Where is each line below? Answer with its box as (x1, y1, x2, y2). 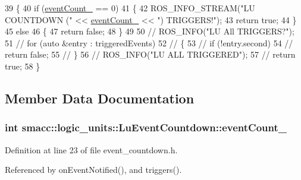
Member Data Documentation (5, 89, 195, 107)
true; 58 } (5, 59, 40, 72)
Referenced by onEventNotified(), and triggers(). (5, 163, 182, 176)
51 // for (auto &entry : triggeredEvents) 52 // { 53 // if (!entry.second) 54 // (5, 36, 293, 49)
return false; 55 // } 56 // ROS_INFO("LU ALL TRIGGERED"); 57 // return (5, 48, 296, 61)
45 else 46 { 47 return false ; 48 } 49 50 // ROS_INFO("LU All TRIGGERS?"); (5, 25, 294, 37)
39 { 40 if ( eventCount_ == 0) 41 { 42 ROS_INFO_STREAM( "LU (5, 2, 255, 14)
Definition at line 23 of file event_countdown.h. (5, 143, 178, 156)
